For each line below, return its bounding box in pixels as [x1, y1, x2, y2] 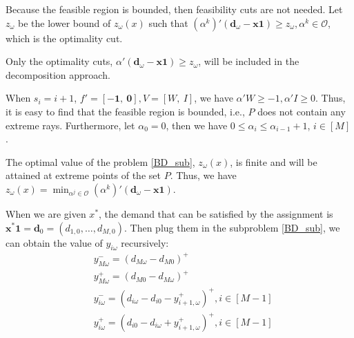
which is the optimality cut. [6, 30, 123, 45]
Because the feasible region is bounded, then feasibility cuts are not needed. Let [6, 2, 343, 16]
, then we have [166, 118, 228, 132]
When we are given [6, 206, 86, 220]
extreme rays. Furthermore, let [6, 118, 135, 132]
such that [148, 15, 188, 30]
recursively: [121, 235, 169, 250]
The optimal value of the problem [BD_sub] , [6, 154, 195, 169]
